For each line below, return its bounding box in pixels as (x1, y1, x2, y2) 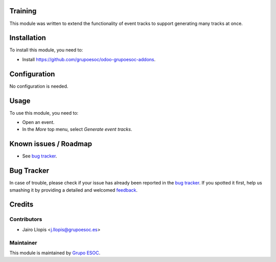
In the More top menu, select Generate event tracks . (22, 126, 132, 133)
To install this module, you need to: (9, 47, 83, 53)
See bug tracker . (22, 153, 57, 159)
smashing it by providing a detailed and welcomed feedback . (9, 187, 138, 193)
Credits (9, 200, 34, 209)
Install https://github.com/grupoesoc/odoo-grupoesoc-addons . (22, 56, 156, 62)
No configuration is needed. (9, 83, 68, 89)
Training (9, 7, 37, 15)
